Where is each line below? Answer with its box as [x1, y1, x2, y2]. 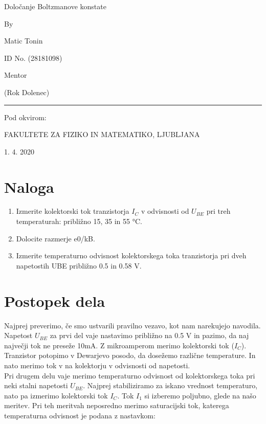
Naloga [4, 176, 54, 197]
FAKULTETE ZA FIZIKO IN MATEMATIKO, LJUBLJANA [4, 129, 200, 140]
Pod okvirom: [4, 111, 47, 122]
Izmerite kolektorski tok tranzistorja [16, 206, 129, 216]
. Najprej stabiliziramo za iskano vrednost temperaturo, [83, 380, 258, 391]
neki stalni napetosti [4, 380, 68, 391]
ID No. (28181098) [4, 52, 62, 63]
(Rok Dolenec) [4, 86, 50, 97]
